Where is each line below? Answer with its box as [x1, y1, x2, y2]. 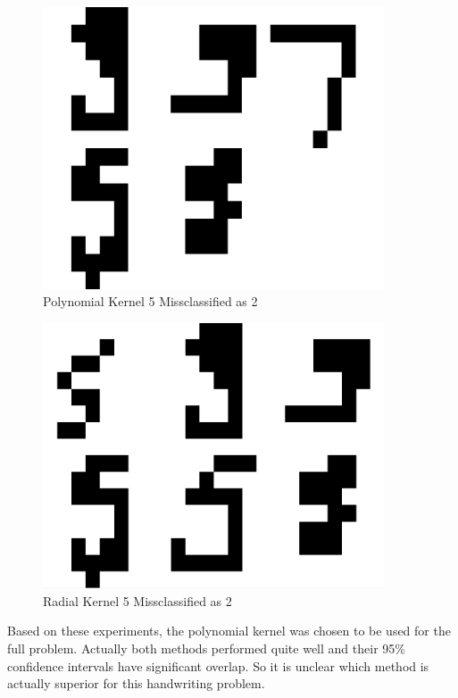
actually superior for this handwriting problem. [7, 674, 265, 693]
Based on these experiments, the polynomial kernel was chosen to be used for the [7, 621, 451, 640]
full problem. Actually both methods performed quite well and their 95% [7, 638, 405, 657]
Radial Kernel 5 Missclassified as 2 [43, 591, 232, 610]
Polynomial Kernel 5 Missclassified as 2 [43, 292, 258, 311]
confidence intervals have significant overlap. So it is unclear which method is [7, 656, 429, 675]
